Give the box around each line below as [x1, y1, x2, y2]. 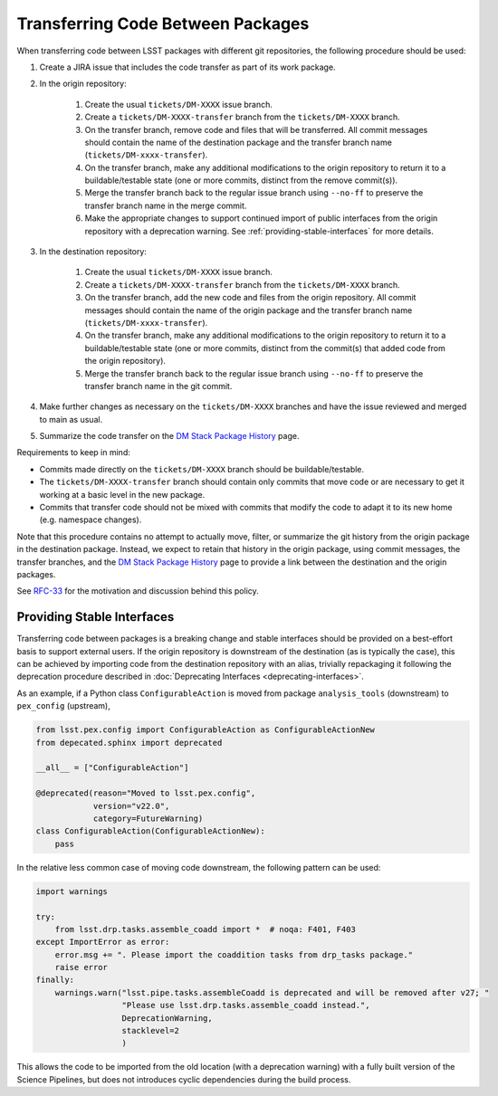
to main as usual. [39, 414, 103, 424]
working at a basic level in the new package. [39, 489, 206, 500]
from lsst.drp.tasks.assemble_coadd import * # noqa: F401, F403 [54, 924, 357, 934]
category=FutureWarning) [92, 813, 204, 824]
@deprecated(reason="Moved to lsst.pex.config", [35, 788, 256, 798]
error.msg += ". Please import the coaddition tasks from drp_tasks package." [54, 949, 414, 959]
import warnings [35, 886, 109, 896]
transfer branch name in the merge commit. [84, 200, 247, 211]
